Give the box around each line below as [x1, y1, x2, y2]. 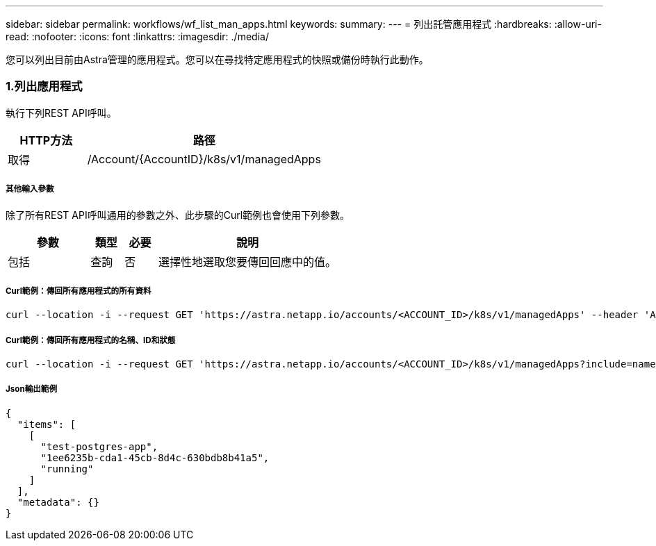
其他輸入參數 [6, 184, 54, 195]
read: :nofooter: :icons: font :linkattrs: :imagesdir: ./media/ [6, 31, 269, 42]
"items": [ [17, 418, 76, 430]
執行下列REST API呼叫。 [6, 106, 117, 119]
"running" [40, 463, 94, 474]
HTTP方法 [19, 133, 73, 147]
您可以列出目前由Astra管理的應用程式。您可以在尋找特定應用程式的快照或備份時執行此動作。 [6, 53, 429, 65]
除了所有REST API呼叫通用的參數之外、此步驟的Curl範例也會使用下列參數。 [6, 208, 350, 221]
